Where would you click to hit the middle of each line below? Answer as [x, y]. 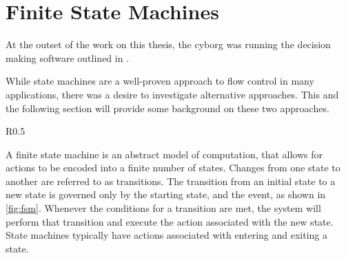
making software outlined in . [68, 57]
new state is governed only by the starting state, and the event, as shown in [166, 194]
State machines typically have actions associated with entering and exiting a [166, 235]
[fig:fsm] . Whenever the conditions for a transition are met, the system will [163, 208]
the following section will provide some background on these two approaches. [167, 108]
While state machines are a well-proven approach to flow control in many [160, 81]
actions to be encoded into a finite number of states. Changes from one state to [173, 168]
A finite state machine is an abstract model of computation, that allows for [164, 154]
